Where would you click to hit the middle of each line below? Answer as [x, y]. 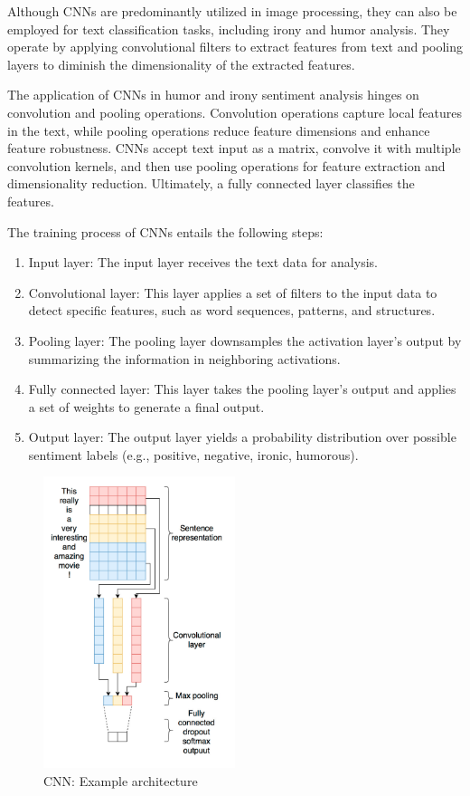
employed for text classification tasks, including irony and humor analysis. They [229, 29]
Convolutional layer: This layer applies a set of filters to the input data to [233, 292]
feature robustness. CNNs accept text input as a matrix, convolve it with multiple [234, 148]
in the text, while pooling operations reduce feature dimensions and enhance [219, 130]
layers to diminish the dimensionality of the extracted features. [181, 64]
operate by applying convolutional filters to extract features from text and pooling [235, 47]
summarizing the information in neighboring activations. [184, 358]
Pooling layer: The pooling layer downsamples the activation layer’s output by [245, 340]
